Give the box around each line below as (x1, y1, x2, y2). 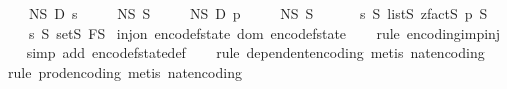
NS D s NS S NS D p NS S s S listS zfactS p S (28, 3, 488, 23)
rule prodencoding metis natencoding (7, 61, 242, 82)
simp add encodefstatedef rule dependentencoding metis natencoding (26, 42, 485, 63)
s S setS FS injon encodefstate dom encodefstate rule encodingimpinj (28, 22, 501, 43)
